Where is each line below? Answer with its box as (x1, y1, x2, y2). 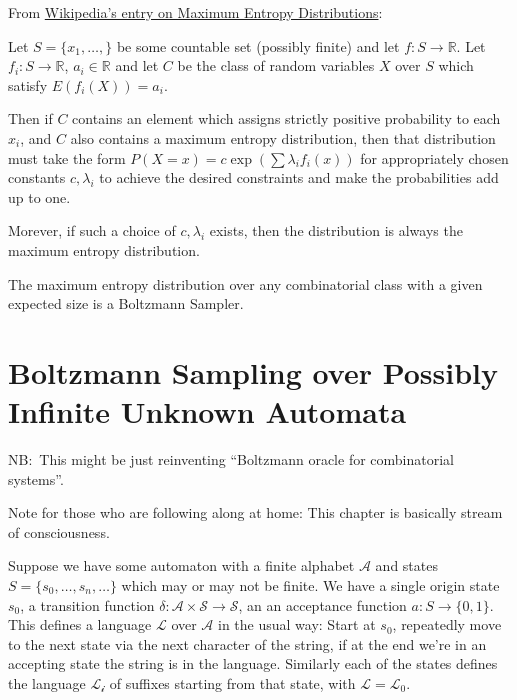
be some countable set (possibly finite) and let (116, 35, 400, 56)
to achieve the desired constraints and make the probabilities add (99, 167, 499, 188)
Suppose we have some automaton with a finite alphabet (8, 555, 355, 576)
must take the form (8, 147, 126, 168)
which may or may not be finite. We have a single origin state (121, 575, 500, 595)
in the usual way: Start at (218, 614, 376, 635)
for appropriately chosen (360, 147, 509, 168)
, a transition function (20, 594, 155, 615)
